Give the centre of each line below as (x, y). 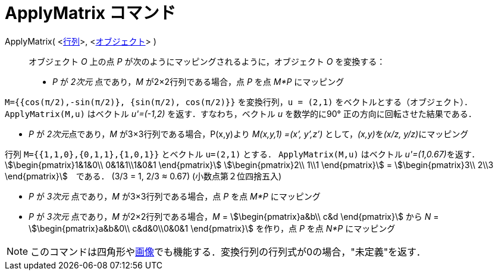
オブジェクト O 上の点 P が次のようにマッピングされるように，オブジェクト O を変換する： (207, 61)
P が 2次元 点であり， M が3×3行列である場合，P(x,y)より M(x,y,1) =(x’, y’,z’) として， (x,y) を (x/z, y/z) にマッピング (249, 134)
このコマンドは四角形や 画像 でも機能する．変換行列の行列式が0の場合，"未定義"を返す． (228, 252)
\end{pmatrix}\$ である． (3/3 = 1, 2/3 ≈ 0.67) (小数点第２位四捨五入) (143, 176)
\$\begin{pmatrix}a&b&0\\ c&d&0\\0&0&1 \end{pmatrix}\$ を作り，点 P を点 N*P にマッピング (212, 228)
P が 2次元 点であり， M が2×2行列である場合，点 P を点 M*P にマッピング (198, 81)
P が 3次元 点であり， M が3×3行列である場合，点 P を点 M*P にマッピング (175, 196)
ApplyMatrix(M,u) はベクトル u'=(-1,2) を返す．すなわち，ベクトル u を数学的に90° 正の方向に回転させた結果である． (241, 113)
